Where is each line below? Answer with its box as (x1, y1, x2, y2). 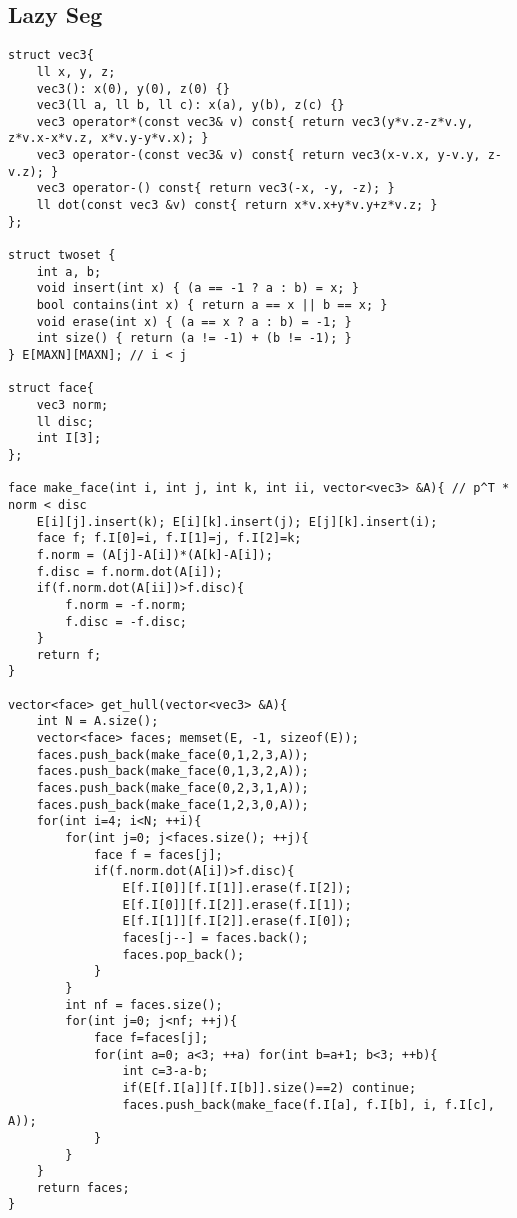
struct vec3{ (8, 48, 94, 63)
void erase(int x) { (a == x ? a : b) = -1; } (36, 314, 352, 329)
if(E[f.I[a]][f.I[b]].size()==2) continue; (122, 1080, 417, 1095)
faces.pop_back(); (122, 947, 245, 962)
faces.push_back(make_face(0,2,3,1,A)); (36, 781, 309, 796)
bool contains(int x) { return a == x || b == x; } (36, 298, 388, 313)
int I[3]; (36, 431, 102, 446)
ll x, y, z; (36, 64, 116, 79)
